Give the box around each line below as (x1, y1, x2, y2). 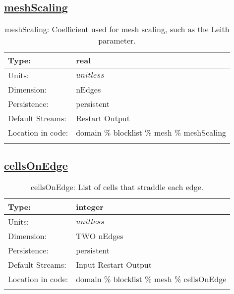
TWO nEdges (76, 230, 123, 242)
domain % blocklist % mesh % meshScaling (76, 127, 227, 139)
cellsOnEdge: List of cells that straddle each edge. (30, 181, 204, 193)
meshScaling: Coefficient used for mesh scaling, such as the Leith (4, 23, 230, 35)
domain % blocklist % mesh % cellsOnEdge (76, 273, 227, 285)
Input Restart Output (76, 259, 152, 271)
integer (76, 201, 104, 213)
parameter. (98, 35, 136, 47)
